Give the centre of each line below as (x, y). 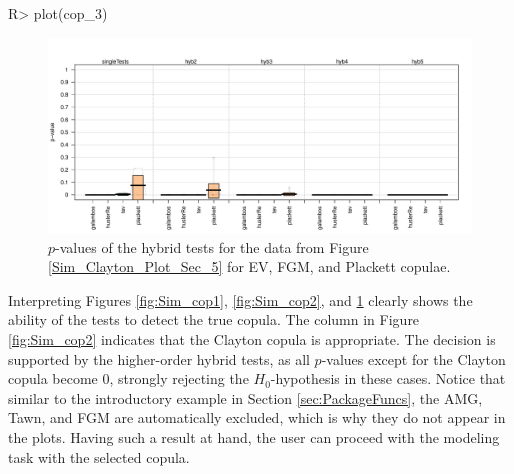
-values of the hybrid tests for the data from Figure (212, 246)
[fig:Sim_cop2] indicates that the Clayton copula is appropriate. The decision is (252, 339)
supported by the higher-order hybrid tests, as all (159, 358)
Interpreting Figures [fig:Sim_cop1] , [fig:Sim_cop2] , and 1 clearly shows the (240, 299)
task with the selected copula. (99, 456)
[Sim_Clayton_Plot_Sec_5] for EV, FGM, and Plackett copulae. (249, 266)
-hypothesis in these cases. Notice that (388, 378)
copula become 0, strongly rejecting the (128, 378)
